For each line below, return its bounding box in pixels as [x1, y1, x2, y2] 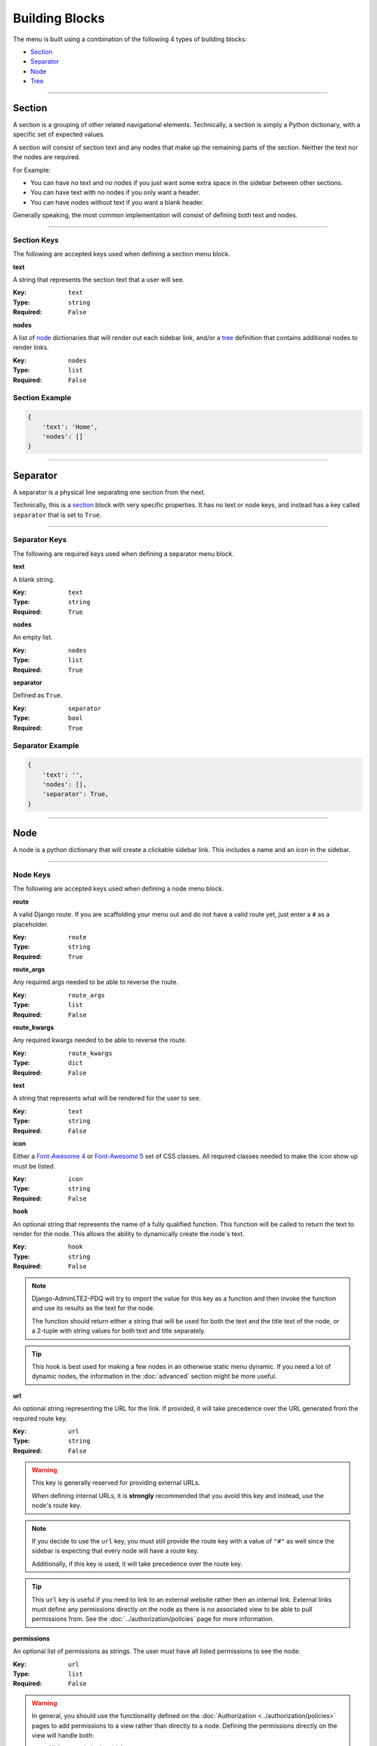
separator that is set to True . [13, 511, 102, 519]
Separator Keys [13, 535, 67, 545]
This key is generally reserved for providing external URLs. [31, 1479, 200, 1487]
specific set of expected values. [13, 130, 105, 139]
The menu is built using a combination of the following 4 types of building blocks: [13, 35, 247, 43]
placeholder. [13, 920, 49, 928]
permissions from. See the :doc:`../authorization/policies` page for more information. [31, 1615, 274, 1623]
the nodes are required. [13, 153, 80, 161]
